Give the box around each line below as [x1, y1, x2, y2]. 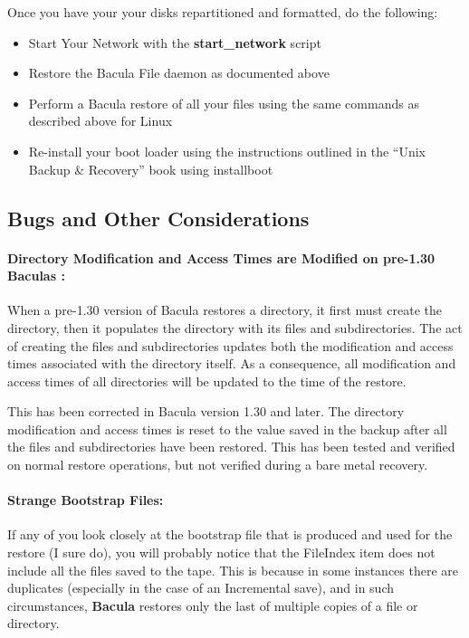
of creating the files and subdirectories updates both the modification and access [7, 336, 454, 355]
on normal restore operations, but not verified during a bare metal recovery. [7, 455, 428, 474]
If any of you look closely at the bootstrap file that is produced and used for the [7, 525, 453, 544]
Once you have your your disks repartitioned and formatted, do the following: [7, 3, 438, 21]
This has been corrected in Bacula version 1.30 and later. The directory [7, 402, 405, 421]
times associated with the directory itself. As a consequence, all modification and [7, 354, 456, 373]
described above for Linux [28, 111, 173, 130]
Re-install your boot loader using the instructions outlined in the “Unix [28, 141, 426, 160]
